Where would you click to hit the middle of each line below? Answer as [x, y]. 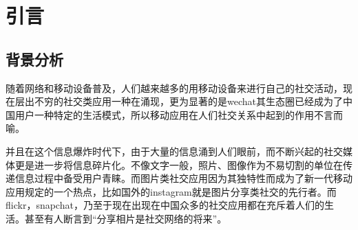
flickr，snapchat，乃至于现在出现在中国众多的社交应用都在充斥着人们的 [165, 205]
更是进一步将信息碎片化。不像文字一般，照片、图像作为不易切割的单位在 [179, 164]
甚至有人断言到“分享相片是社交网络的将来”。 [126, 218]
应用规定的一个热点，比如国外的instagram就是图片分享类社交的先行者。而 [171, 191]
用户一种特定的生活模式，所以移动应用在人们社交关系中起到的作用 [164, 114]
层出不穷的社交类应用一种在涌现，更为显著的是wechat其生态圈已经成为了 [179, 101]
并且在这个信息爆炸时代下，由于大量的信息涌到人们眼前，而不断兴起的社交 [174, 151]
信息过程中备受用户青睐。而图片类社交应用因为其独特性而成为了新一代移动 [183, 178]
